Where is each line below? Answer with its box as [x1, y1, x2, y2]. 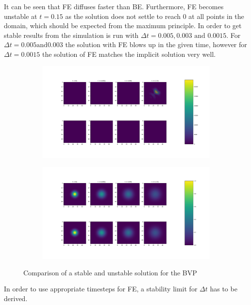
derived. [4, 293, 28, 303]
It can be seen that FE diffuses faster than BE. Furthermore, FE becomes [4, 1, 224, 11]
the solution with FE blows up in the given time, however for [65, 39, 247, 50]
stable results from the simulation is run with [4, 30, 139, 40]
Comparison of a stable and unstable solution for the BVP [23, 267, 197, 277]
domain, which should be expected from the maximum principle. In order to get [4, 20, 242, 31]
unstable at [4, 11, 37, 21]
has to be [210, 284, 237, 294]
